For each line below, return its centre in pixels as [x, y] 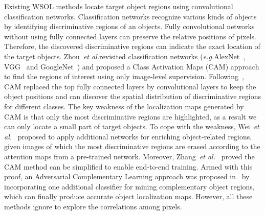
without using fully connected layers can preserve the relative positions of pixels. [130, 36]
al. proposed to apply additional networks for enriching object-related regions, [128, 136]
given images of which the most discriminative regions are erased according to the [132, 146]
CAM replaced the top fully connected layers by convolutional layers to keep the [130, 86]
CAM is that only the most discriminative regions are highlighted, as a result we [130, 116]
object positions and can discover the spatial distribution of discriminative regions [133, 96]
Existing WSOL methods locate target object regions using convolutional [119, 6]
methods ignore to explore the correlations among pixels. [93, 206]
